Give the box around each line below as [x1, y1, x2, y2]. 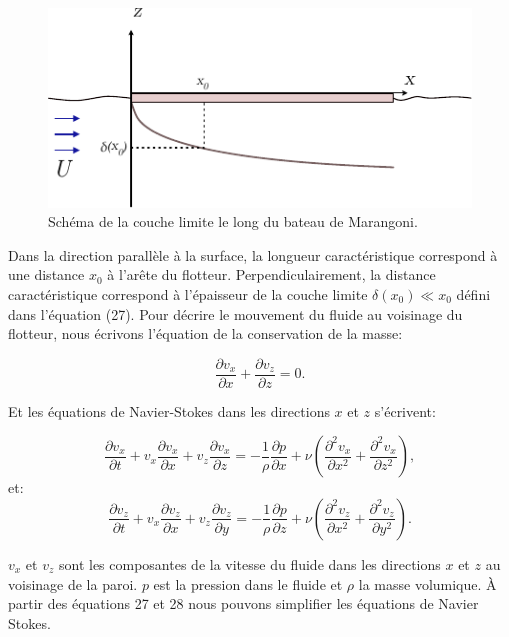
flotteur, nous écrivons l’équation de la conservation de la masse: [8, 323, 403, 344]
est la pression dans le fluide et [153, 573, 343, 594]
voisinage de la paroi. [8, 573, 138, 594]
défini [456, 283, 491, 304]
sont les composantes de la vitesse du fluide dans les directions [58, 553, 441, 574]
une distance [8, 264, 85, 285]
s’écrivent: [374, 400, 436, 421]
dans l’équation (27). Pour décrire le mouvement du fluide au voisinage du [8, 303, 463, 324]
